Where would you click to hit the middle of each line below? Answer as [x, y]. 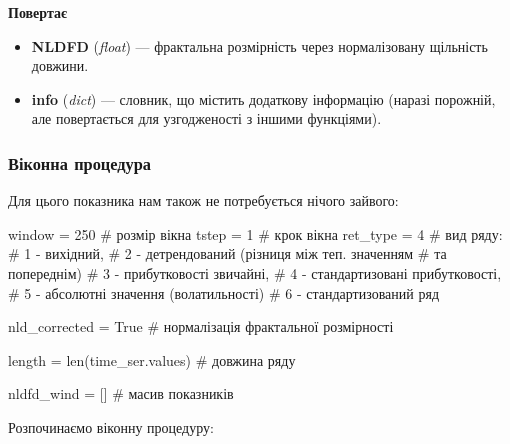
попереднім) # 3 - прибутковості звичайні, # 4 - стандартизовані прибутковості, [255, 272]
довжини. [60, 65]
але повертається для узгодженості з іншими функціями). [206, 118]
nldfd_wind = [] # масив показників [121, 393]
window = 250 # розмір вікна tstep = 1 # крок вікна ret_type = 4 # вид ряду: [255, 233]
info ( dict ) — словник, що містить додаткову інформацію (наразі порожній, [263, 98]
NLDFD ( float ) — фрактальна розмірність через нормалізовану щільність [259, 45]
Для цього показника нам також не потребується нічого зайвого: [203, 200]
